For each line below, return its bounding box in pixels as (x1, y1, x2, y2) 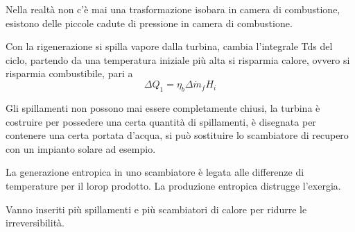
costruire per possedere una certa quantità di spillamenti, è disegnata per (6, 114, 316, 129)
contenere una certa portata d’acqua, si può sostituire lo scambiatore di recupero (6, 128, 349, 142)
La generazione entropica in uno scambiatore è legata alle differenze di (6, 165, 304, 179)
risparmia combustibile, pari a (6, 66, 133, 81)
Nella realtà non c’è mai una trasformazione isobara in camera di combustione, (6, 2, 340, 16)
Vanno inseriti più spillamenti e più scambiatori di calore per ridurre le (6, 201, 307, 216)
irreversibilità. (6, 215, 64, 230)
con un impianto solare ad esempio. (6, 141, 156, 156)
